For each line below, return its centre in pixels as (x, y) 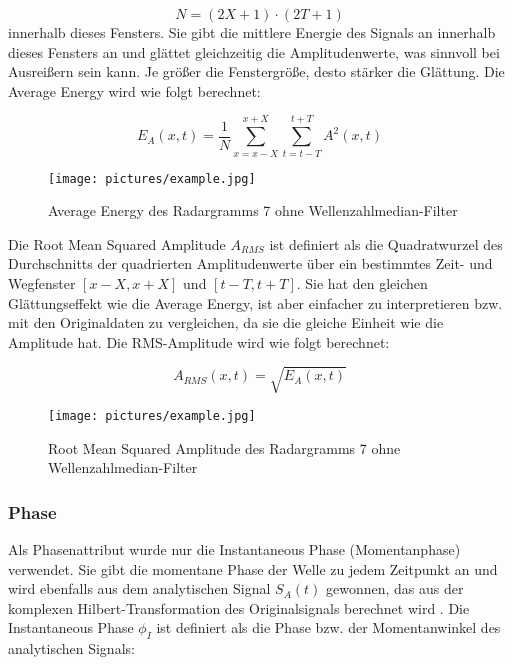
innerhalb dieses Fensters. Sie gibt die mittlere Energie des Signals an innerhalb (252, 32)
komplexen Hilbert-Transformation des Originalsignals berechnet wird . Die (239, 607)
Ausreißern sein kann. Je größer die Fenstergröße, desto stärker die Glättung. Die (256, 71)
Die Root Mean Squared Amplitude (117, 243)
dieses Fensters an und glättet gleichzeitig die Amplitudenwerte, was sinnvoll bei (254, 51)
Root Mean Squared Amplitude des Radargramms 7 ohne (224, 447)
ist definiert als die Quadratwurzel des (386, 243)
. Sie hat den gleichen (362, 282)
